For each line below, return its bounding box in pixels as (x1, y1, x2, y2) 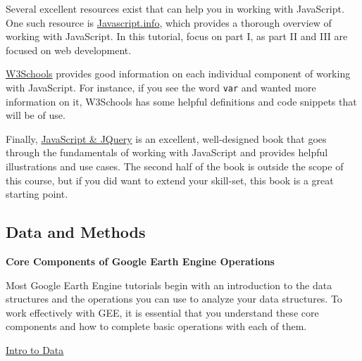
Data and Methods (6, 221, 146, 243)
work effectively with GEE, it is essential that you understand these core (6, 305, 319, 319)
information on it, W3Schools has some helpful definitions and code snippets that (6, 94, 357, 108)
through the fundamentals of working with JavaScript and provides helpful (6, 145, 328, 160)
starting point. (6, 186, 68, 201)
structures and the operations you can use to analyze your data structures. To (6, 291, 342, 306)
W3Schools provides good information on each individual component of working (6, 66, 351, 81)
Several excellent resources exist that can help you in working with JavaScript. (6, 1, 344, 15)
